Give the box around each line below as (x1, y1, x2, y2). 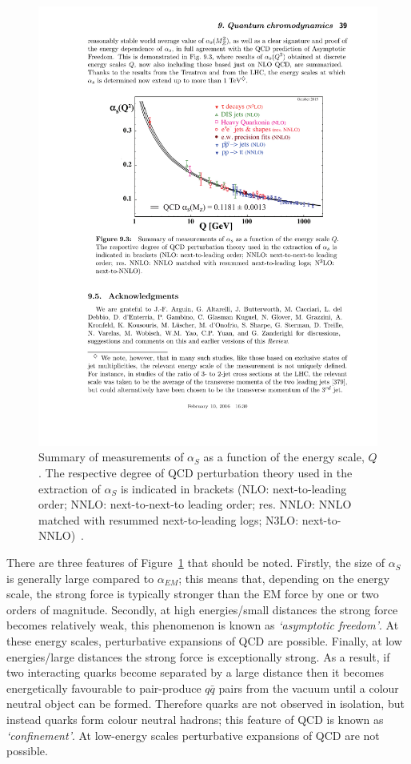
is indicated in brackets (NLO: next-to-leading (120, 480, 347, 497)
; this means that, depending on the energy (178, 569, 390, 586)
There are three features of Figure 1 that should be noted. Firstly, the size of (6, 554, 385, 571)
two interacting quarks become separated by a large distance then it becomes (6, 664, 385, 681)
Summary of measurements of (38, 448, 184, 465)
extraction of (38, 480, 101, 497)
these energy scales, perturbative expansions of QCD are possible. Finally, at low (6, 633, 402, 649)
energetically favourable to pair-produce (6, 679, 202, 696)
